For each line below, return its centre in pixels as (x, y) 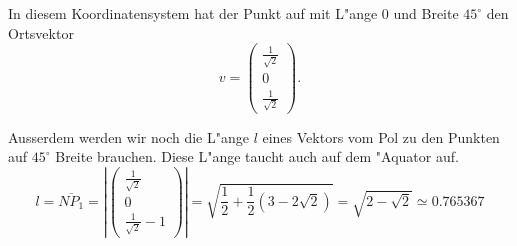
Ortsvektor (41, 32)
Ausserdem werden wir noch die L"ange (128, 136)
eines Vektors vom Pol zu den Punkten (381, 136)
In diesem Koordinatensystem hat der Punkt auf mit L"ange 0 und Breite (233, 13)
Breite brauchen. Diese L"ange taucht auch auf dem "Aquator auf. (257, 156)
